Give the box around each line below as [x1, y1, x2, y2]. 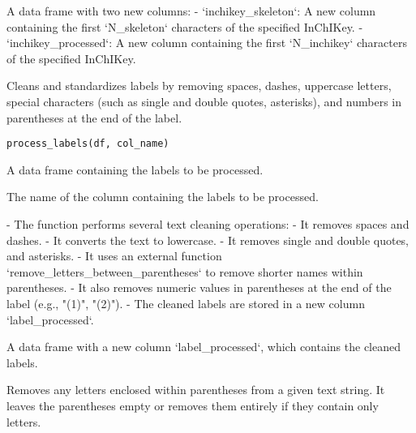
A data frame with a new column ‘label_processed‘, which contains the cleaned [6, 338, 401, 355]
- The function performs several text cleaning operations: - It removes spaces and [6, 216, 410, 232]
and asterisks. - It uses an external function [6, 247, 222, 264]
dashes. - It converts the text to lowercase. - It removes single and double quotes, [6, 231, 410, 248]
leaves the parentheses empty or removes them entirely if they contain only [6, 397, 379, 414]
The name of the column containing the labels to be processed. [6, 188, 319, 205]
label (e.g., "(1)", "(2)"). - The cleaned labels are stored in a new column [6, 294, 365, 311]
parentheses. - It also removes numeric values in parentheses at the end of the [6, 279, 392, 296]
